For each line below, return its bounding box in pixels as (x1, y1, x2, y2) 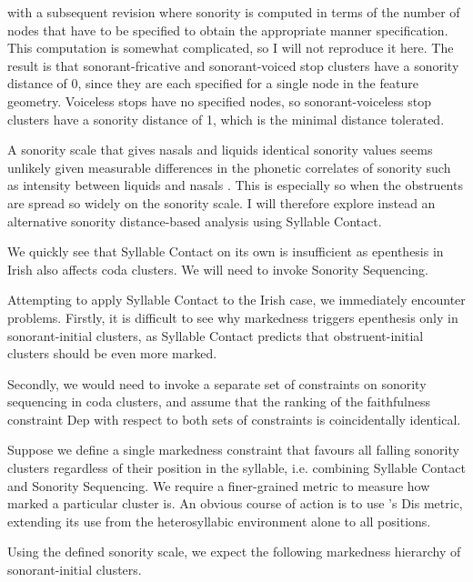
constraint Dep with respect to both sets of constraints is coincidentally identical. (7, 409, 461, 428)
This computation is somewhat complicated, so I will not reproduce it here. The (7, 38, 454, 57)
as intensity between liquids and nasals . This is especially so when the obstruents (7, 176, 463, 195)
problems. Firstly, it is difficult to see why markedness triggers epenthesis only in (7, 307, 458, 326)
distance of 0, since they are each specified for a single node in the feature (7, 74, 418, 93)
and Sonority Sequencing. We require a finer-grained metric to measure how (7, 476, 430, 495)
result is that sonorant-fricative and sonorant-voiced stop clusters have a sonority (7, 55, 459, 75)
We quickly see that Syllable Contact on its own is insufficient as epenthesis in (7, 242, 444, 261)
